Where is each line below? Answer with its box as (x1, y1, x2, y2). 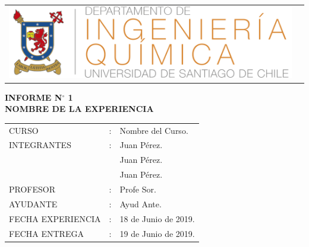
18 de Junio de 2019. (119, 212, 195, 224)
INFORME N (5, 91, 62, 103)
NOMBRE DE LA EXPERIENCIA (5, 102, 154, 115)
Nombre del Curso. (119, 124, 188, 136)
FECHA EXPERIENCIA (9, 212, 101, 224)
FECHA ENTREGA (9, 227, 84, 239)
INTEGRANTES (9, 139, 71, 151)
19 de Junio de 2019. (119, 227, 195, 239)
